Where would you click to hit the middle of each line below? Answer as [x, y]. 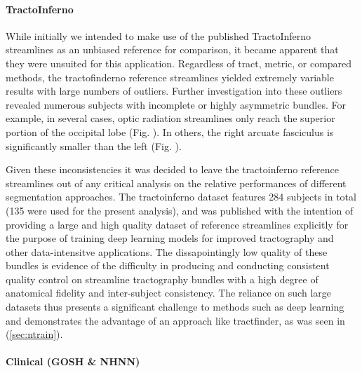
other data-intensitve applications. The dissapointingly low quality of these [167, 251]
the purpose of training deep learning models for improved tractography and [170, 238]
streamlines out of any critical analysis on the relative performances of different [176, 183]
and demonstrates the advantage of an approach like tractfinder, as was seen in [175, 320]
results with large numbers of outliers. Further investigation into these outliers [174, 91]
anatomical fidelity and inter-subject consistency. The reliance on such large [168, 293]
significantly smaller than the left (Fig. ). [94, 145]
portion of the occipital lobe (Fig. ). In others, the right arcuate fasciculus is [170, 131]
